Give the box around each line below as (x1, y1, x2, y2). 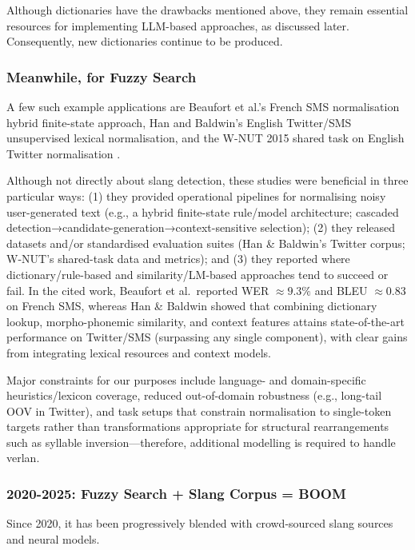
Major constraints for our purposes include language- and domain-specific (6, 371, 366, 388)
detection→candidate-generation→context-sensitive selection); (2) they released (6, 219, 396, 236)
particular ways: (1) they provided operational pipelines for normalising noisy (6, 187, 386, 204)
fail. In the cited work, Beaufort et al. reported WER (6, 281, 269, 298)
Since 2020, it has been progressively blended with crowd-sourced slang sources (6, 515, 393, 532)
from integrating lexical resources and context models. (6, 344, 271, 361)
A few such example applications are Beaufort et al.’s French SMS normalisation (6, 98, 400, 114)
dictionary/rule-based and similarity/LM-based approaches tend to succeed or (6, 265, 389, 282)
